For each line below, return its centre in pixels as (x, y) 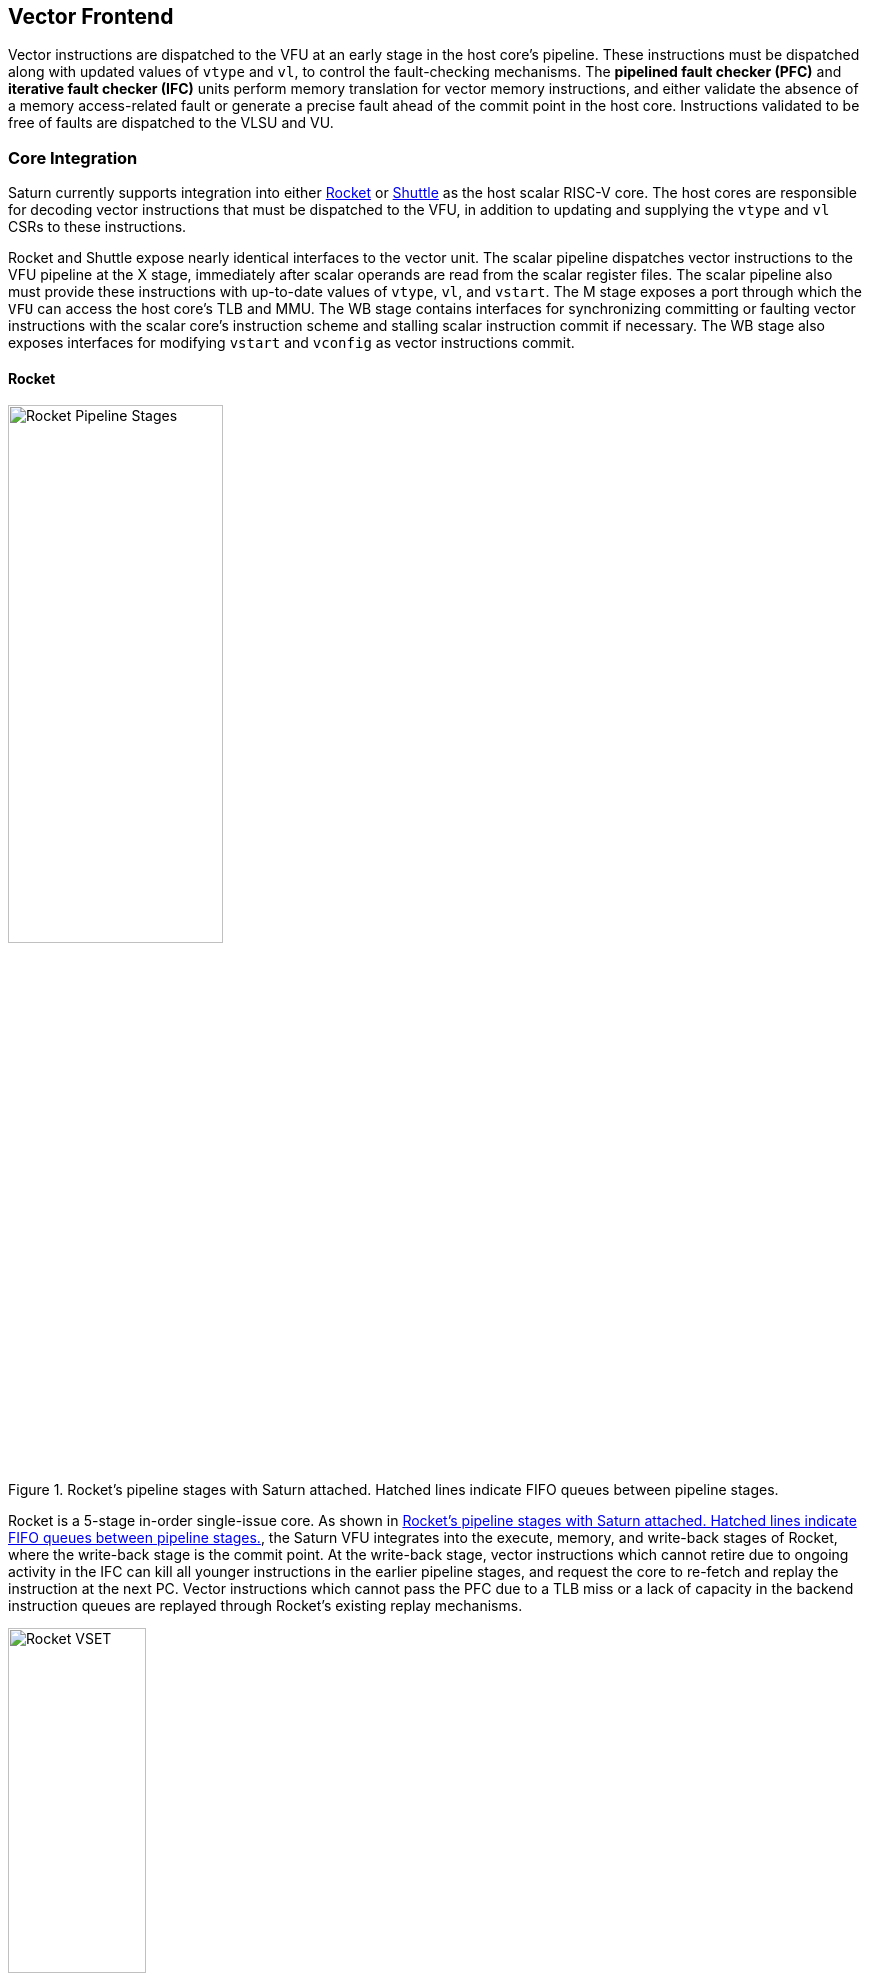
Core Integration (73, 157)
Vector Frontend (91, 16)
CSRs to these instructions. (97, 227)
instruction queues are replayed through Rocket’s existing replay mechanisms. (265, 1606)
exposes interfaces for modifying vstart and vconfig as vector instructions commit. (291, 343)
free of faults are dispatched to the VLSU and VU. (171, 123)
